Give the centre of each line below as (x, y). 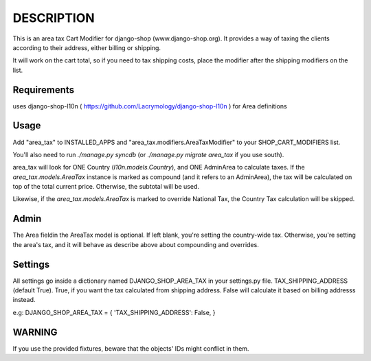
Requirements (44, 90)
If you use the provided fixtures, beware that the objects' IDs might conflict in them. (131, 348)
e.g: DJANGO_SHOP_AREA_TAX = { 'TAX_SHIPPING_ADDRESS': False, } (114, 312)
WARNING (35, 332)
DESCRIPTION (54, 18)
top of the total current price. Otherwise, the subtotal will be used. (106, 187)
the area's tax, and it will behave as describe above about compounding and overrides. (136, 244)
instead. (24, 300)
